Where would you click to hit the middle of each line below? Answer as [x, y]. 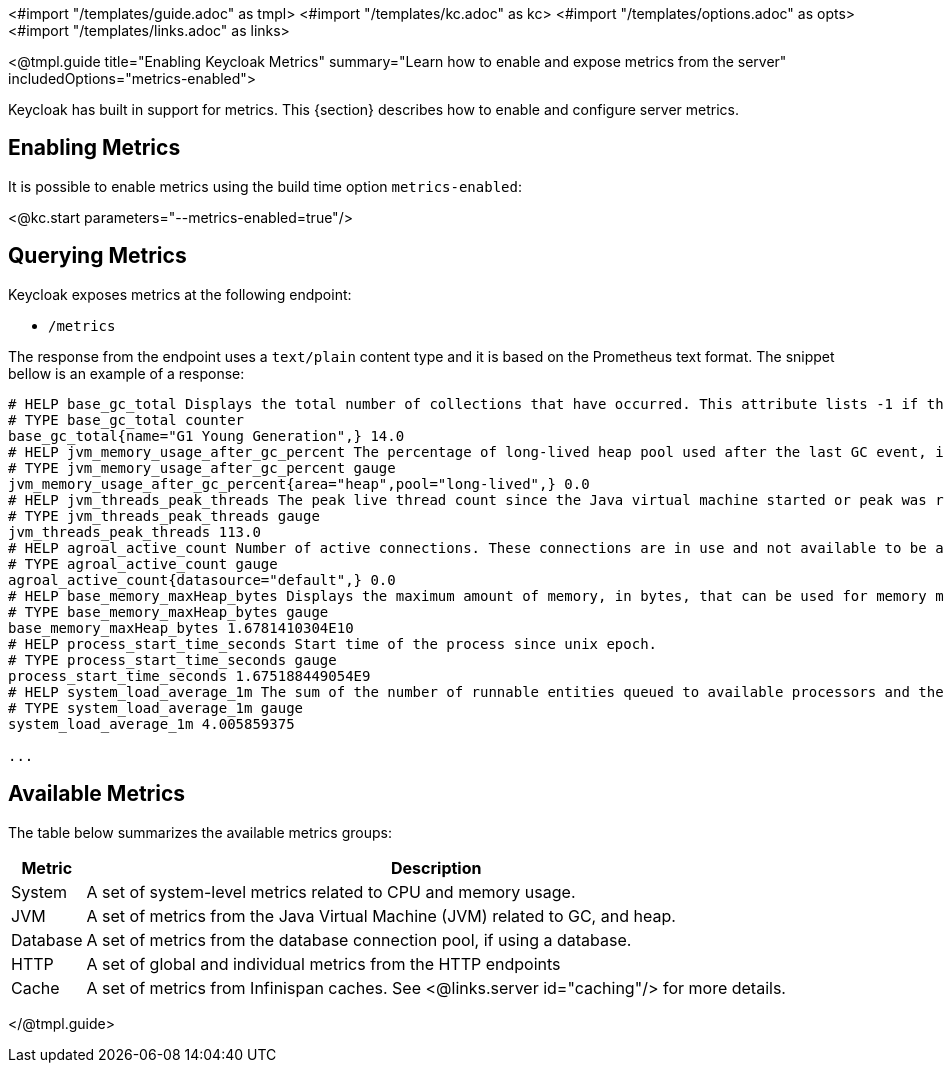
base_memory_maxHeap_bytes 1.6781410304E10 [181, 627]
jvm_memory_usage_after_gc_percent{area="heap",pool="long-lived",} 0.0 [299, 483]
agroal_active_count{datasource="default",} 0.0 [202, 579]
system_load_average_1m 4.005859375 [151, 723]
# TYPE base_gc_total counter [126, 419]
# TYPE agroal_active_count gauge [143, 563]
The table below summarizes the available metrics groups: [200, 832]
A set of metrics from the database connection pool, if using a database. [359, 939]
